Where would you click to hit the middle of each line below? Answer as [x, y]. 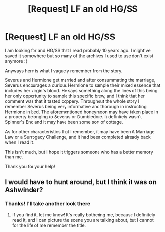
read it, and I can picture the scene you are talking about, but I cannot [83, 220]
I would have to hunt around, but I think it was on [81, 182]
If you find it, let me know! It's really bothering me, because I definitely [84, 214]
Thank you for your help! [30, 166]
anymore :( [16, 61]
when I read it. [20, 142]
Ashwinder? [24, 190]
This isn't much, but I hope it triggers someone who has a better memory [79, 152]
